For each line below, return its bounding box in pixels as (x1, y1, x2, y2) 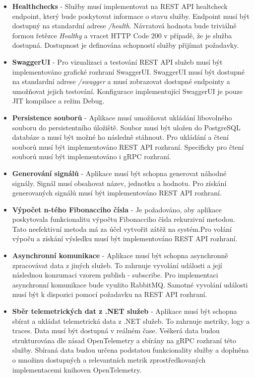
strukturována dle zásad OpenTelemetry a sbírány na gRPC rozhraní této (12, 335, 237, 345)
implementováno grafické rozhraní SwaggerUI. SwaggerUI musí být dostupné (12, 66, 245, 77)
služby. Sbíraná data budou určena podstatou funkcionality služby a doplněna (12, 345, 249, 355)
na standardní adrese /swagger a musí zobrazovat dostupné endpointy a (12, 76, 230, 87)
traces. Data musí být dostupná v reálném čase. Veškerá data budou (12, 325, 220, 336)
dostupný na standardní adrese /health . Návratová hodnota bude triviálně (12, 20, 237, 31)
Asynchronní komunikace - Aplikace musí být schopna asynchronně (12, 250, 228, 261)
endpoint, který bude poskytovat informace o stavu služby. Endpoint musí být (12, 10, 250, 21)
